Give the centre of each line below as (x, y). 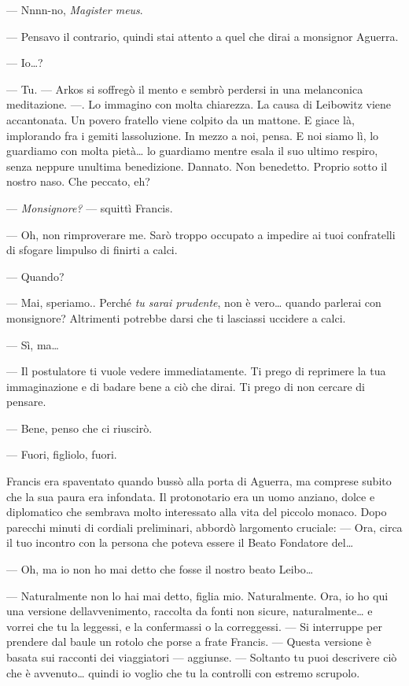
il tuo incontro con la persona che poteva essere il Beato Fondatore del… (180, 542)
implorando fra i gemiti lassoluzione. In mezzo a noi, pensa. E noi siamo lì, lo (193, 135)
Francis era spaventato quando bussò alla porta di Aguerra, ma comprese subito (199, 481)
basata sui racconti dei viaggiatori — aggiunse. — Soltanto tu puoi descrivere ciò (202, 657)
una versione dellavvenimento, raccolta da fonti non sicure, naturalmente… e (190, 611)
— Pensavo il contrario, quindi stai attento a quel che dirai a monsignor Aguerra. (203, 36)
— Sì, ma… (33, 344)
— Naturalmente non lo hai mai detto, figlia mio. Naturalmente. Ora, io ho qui (197, 595)
